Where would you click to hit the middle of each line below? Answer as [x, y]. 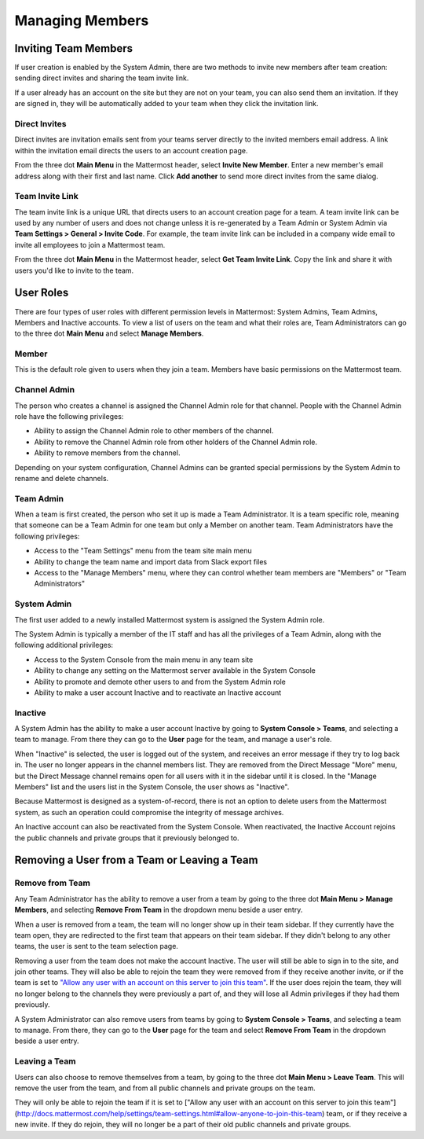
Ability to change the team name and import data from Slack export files [150, 561]
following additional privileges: [64, 645]
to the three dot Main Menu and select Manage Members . [109, 333]
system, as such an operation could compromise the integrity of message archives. [149, 812]
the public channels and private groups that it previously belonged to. [127, 838]
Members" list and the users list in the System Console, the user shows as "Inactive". [152, 787]
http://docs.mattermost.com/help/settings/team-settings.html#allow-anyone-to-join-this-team [170, 1113]
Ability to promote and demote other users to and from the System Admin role [160, 682]
